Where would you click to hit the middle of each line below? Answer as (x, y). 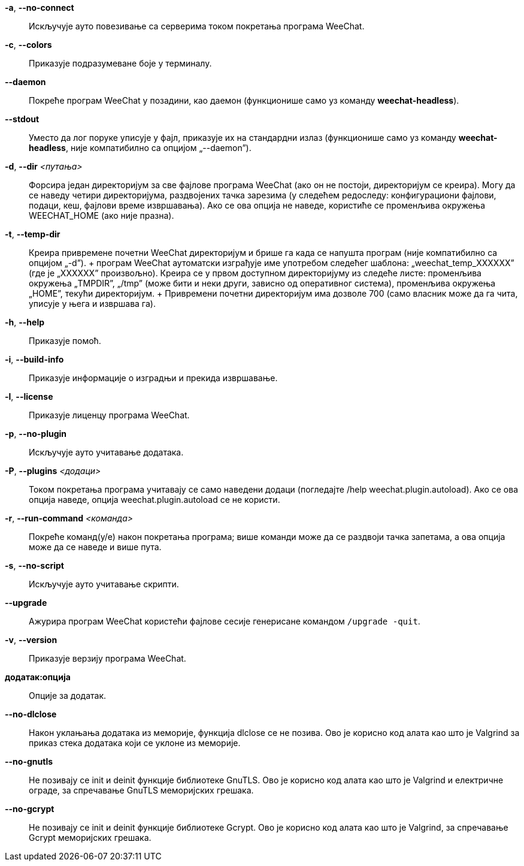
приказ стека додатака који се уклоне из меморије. (135, 743)
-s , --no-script (34, 565)
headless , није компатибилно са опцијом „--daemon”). (140, 148)
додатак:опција (38, 677)
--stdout (22, 119)
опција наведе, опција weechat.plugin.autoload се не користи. (155, 500)
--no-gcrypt (30, 809)
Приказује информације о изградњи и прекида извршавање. (153, 378)
